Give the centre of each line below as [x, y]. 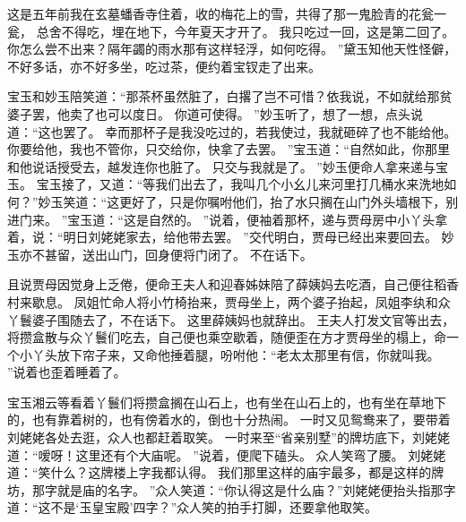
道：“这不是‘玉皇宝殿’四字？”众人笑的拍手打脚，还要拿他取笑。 [192, 507]
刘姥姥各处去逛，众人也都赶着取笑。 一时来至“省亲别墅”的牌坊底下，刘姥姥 [229, 437]
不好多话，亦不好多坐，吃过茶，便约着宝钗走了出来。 [164, 66]
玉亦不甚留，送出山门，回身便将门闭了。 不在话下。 [160, 254]
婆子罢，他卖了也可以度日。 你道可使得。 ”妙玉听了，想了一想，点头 [209, 113]
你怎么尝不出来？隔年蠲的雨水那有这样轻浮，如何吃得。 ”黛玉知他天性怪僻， [232, 49]
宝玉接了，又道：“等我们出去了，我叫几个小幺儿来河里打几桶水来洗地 [240, 184]
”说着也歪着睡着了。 [67, 372]
